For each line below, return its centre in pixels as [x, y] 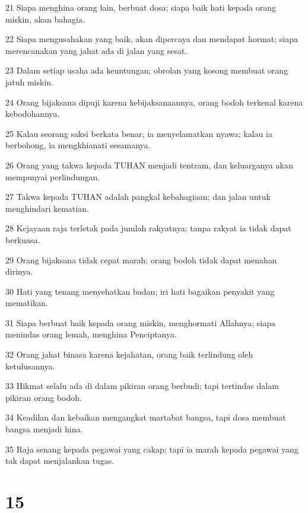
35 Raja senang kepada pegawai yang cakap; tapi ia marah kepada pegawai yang [152, 449]
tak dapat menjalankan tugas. [60, 461]
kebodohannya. [33, 114]
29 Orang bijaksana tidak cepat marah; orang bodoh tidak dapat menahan [141, 259]
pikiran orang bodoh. [44, 397]
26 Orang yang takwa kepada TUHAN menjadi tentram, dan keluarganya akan [149, 165]
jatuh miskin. [29, 82]
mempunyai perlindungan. [53, 176]
